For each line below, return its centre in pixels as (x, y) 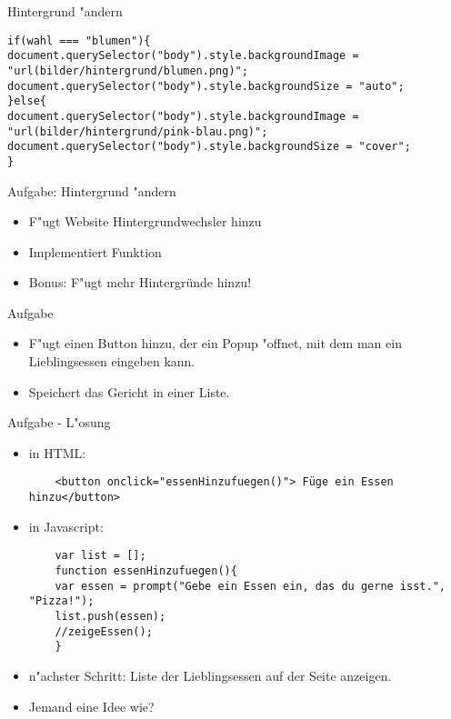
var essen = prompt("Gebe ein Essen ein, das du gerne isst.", (250, 586)
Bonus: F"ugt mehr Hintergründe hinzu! (140, 282)
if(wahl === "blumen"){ (79, 40)
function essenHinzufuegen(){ (146, 571)
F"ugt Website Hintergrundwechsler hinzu (145, 221)
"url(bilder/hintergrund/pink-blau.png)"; (138, 131)
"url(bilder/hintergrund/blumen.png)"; (128, 70)
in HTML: (57, 452)
